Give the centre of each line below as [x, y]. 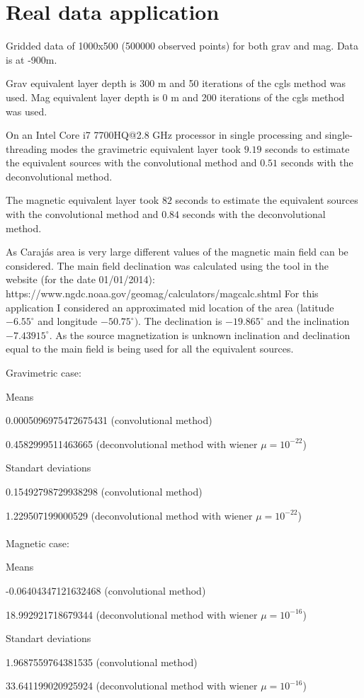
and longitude [68, 321]
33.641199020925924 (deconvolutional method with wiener [132, 686]
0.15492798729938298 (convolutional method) [104, 491]
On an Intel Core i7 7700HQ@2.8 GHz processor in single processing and [164, 135]
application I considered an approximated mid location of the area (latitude [170, 307]
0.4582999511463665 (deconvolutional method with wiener [132, 444]
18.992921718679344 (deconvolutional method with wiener [132, 614]
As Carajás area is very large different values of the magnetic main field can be [177, 252]
